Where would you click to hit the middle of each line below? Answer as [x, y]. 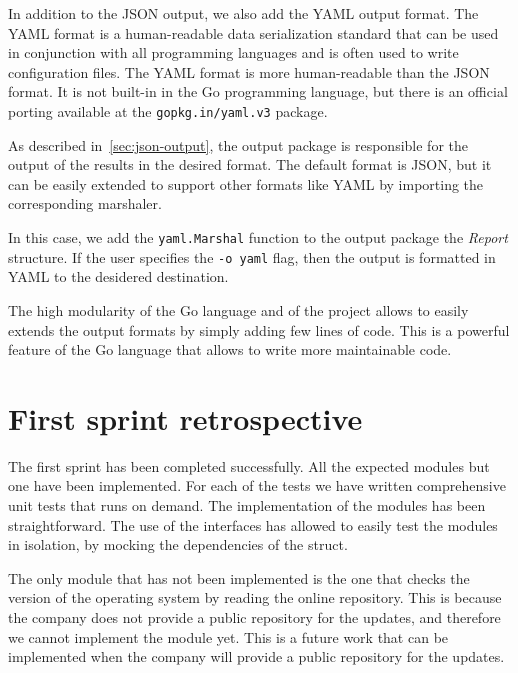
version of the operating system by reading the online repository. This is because [255, 597]
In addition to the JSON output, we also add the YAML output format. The [243, 13]
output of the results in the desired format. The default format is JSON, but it [250, 164]
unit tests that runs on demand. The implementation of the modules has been [247, 505]
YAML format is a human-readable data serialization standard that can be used [253, 32]
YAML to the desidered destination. [118, 276]
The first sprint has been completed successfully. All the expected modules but [249, 465]
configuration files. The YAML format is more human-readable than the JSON [249, 71]
